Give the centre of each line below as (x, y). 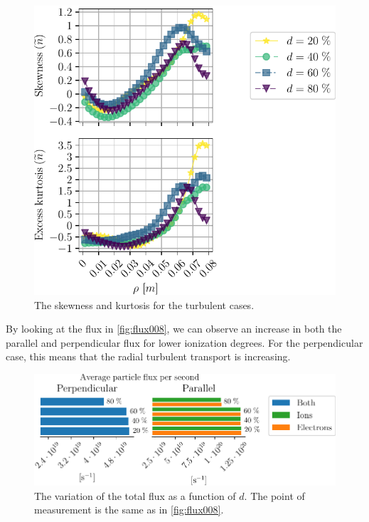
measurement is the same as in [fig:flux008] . (129, 510)
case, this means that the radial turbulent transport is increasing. (148, 356)
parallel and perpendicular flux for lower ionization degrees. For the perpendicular (184, 342)
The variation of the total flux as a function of (135, 495)
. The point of (274, 495)
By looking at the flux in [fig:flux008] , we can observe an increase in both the (174, 329)
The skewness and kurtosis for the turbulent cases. (144, 304)
